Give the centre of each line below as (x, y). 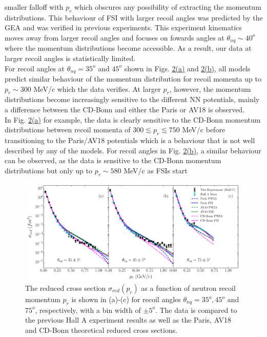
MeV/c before (204, 130)
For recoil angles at (35, 68)
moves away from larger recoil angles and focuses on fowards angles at (115, 37)
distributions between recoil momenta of (68, 130)
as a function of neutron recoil (188, 288)
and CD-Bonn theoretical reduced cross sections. (101, 330)
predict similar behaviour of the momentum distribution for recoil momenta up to (133, 79)
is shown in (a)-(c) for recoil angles (126, 299)
